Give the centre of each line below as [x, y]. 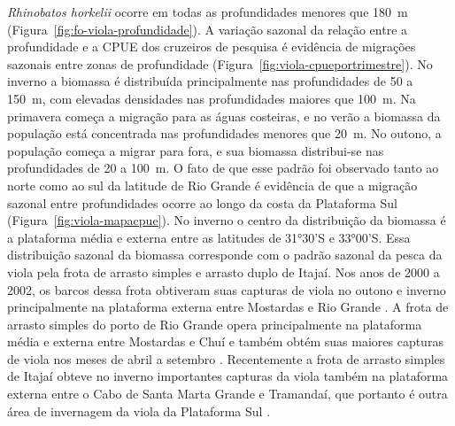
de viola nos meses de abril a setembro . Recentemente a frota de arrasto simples [226, 358]
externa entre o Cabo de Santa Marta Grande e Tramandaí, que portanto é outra [227, 394]
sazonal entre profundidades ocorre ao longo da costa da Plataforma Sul [202, 202]
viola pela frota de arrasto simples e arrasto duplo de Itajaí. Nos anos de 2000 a [224, 271]
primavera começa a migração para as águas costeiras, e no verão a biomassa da [224, 116]
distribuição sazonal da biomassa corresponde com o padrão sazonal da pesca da [225, 255]
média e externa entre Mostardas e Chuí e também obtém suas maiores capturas [225, 341]
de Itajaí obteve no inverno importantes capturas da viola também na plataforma [228, 376]
